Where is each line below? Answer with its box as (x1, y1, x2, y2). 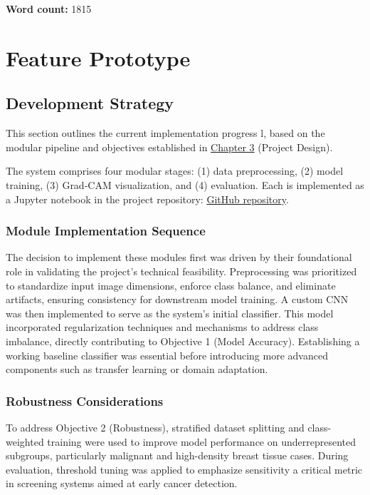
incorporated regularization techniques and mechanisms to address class (6, 320, 319, 335)
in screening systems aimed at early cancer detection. (6, 476, 238, 491)
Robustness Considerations (6, 392, 164, 409)
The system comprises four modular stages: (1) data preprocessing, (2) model (6, 163, 344, 178)
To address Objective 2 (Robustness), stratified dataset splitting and (6, 419, 305, 434)
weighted (6, 434, 44, 449)
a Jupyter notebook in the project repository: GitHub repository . (6, 191, 289, 206)
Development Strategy (6, 92, 174, 114)
